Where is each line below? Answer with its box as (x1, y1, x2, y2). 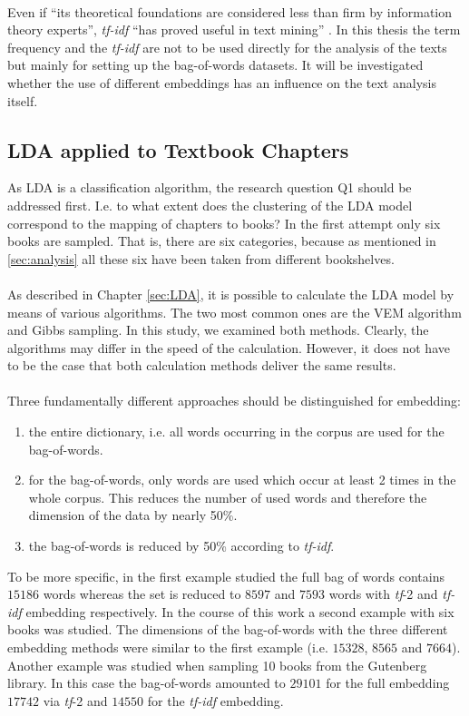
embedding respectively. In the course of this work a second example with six (25, 602, 454, 621)
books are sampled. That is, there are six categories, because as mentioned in (7, 231, 436, 250)
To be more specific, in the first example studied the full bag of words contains (7, 566, 445, 585)
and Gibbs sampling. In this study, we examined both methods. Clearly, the (7, 320, 429, 339)
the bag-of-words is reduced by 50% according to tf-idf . (28, 536, 335, 555)
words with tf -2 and (328, 584, 438, 603)
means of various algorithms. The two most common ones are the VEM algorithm (7, 302, 462, 321)
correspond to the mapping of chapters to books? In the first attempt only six (7, 213, 441, 232)
